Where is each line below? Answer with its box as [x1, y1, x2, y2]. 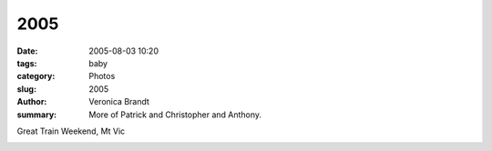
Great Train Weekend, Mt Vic [16, 126, 126, 136]
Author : [16, 96, 47, 107]
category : [16, 71, 56, 82]
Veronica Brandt [88, 96, 150, 107]
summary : [16, 109, 57, 120]
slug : [16, 83, 36, 95]
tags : [16, 57, 37, 68]
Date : [16, 45, 38, 56]
